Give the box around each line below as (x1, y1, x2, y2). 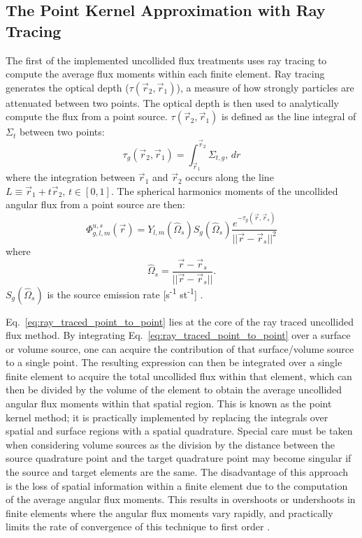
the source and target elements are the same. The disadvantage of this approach (6, 465, 349, 479)
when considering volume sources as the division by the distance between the (6, 437, 335, 451)
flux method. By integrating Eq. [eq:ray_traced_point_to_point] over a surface (6, 328, 351, 342)
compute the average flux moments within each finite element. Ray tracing (6, 66, 325, 81)
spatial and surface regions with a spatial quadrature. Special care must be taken (6, 423, 353, 438)
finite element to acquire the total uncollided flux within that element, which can (6, 368, 352, 383)
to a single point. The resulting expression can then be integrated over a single (6, 355, 342, 370)
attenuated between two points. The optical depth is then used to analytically (6, 95, 340, 110)
